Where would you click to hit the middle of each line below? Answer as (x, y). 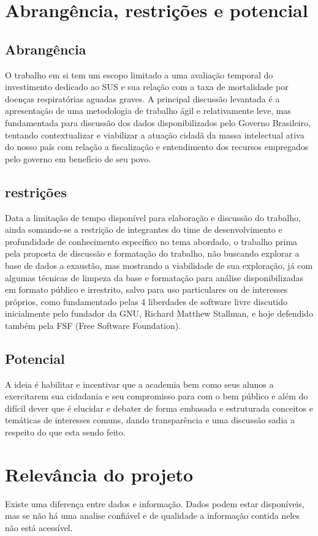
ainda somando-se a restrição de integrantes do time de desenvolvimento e (144, 229)
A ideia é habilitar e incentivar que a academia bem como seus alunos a (139, 384)
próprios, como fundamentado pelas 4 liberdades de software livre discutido (146, 301)
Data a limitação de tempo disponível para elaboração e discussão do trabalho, (153, 217)
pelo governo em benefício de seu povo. (78, 158)
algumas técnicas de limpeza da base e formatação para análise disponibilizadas (154, 277)
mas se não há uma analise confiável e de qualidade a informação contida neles (152, 515)
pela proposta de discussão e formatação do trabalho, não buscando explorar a (152, 253)
